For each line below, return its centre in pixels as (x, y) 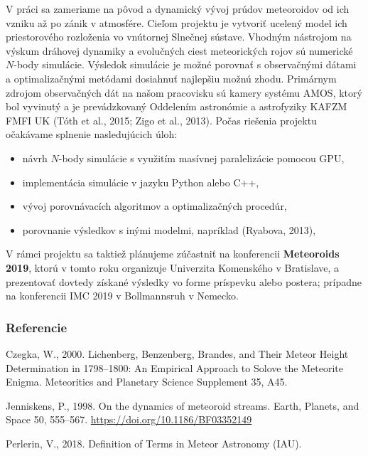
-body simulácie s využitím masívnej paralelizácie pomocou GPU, (201, 158)
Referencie (37, 327)
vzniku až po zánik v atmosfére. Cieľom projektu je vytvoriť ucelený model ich (177, 22)
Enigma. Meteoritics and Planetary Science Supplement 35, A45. (147, 382)
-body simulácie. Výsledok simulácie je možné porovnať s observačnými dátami (185, 64)
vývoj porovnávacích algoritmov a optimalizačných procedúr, (155, 206)
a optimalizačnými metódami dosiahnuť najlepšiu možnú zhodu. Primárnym (171, 78)
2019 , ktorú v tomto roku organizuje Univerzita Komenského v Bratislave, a (173, 267)
